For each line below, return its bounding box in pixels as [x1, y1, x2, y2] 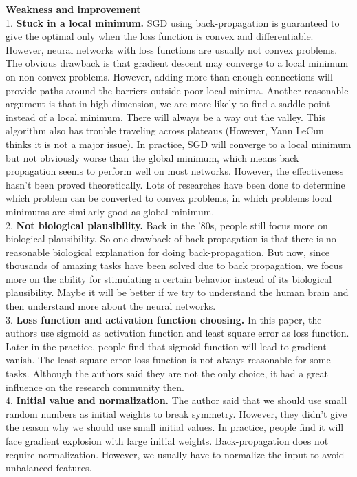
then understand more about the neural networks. [6, 299, 216, 313]
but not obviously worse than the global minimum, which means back [6, 150, 299, 165]
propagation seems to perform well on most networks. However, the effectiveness [6, 164, 344, 178]
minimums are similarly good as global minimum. [6, 204, 215, 218]
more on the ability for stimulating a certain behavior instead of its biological [6, 271, 332, 286]
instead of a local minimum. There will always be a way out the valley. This [6, 109, 325, 124]
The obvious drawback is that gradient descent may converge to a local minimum [6, 56, 349, 70]
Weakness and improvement [6, 2, 141, 16]
